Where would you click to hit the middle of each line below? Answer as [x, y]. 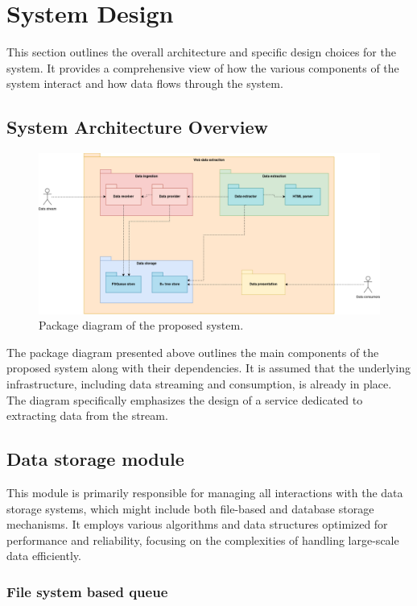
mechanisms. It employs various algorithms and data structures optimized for [197, 524]
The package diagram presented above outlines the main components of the [193, 352]
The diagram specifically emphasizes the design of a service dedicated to [185, 399]
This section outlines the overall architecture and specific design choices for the [201, 52]
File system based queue [87, 591]
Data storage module [95, 459]
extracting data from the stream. [87, 415]
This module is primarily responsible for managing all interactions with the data [205, 493]
